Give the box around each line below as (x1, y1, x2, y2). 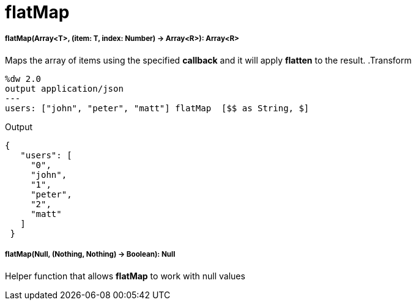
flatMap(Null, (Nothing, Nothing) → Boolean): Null (5, 250, 176, 259)
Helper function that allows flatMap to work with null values (5, 270, 245, 281)
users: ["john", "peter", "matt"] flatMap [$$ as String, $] (5, 103, 310, 113)
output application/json (5, 83, 124, 94)
